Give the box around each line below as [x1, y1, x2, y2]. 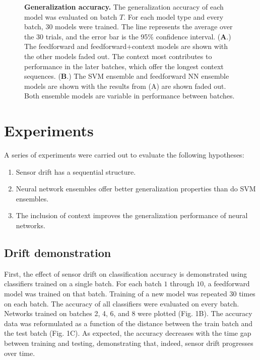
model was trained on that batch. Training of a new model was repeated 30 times [4, 288, 255, 299]
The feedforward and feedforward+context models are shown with [24, 41, 228, 52]
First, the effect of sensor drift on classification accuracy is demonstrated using [4, 268, 247, 279]
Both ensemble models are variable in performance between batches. [24, 90, 235, 101]
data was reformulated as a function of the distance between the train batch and [4, 318, 253, 328]
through [170, 278, 194, 289]
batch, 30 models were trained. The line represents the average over [24, 21, 233, 32]
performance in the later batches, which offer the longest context [24, 61, 224, 71]
